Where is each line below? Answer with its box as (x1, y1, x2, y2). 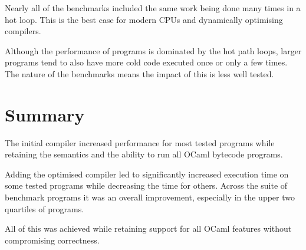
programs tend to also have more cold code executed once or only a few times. (5, 56, 288, 68)
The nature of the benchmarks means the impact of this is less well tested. (5, 67, 274, 80)
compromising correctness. (5, 233, 100, 246)
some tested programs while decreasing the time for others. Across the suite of (5, 179, 288, 192)
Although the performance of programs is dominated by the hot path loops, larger (5, 44, 302, 57)
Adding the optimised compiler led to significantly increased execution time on (5, 167, 289, 180)
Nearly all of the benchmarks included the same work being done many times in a (5, 2, 301, 14)
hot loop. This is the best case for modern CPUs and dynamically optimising (5, 13, 283, 25)
